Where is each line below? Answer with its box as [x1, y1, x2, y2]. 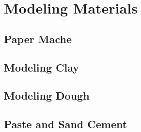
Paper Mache [4, 31, 72, 46]
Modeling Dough [4, 88, 90, 103]
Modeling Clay [4, 59, 79, 74]
